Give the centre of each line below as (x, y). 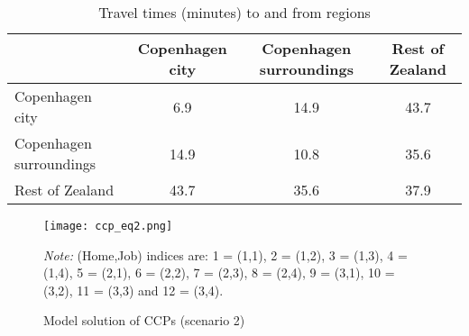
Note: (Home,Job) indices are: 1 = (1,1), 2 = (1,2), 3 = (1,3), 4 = (225, 254)
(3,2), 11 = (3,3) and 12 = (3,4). (133, 290)
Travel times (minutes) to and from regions (234, 12)
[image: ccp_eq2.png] (108, 226)
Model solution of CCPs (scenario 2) (144, 320)
